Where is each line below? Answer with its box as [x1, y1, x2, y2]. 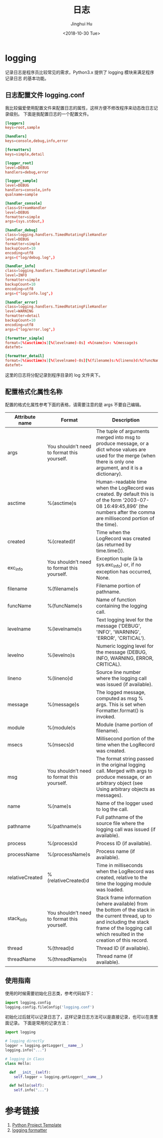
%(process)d [47, 840, 78, 847]
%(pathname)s [47, 823, 81, 829]
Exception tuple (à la [96, 555, 143, 562]
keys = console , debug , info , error [5, 138, 68, 144]
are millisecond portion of [96, 515, 155, 521]
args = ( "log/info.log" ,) [5, 291, 53, 296]
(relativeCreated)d [47, 877, 89, 884]
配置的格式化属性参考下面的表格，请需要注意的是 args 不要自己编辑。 [5, 402, 144, 407]
